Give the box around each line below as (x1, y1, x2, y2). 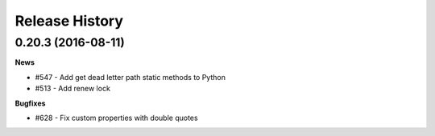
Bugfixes (14, 98, 46, 108)
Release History (14, 12, 124, 30)
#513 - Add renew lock (35, 84, 110, 94)
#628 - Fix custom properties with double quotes (35, 113, 198, 122)
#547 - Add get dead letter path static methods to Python (35, 72, 226, 82)
